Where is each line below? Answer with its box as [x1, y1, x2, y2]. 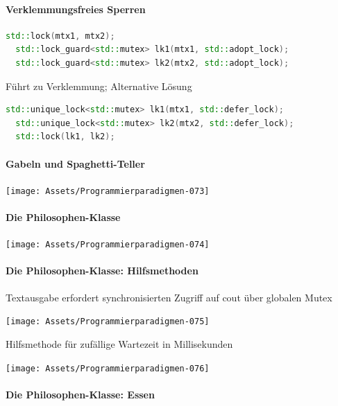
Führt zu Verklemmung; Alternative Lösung [6, 78, 192, 93]
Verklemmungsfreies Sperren [6, 1, 146, 16]
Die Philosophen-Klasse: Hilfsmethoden [6, 263, 198, 278]
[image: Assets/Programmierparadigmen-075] [6, 317, 210, 327]
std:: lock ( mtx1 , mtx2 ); [6, 30, 115, 41]
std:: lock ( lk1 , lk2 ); [15, 132, 115, 142]
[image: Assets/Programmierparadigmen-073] [6, 186, 210, 196]
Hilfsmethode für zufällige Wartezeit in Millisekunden [6, 336, 233, 351]
